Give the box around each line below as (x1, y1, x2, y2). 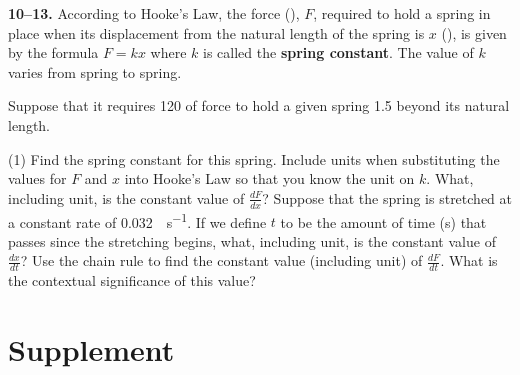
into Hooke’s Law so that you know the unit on (124, 168, 415, 189)
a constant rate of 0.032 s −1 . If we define (8, 208, 267, 232)
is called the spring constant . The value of (203, 42, 474, 63)
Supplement (8, 329, 175, 370)
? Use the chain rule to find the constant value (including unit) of (20, 250, 423, 271)
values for (8, 168, 67, 189)
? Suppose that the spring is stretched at (262, 187, 513, 208)
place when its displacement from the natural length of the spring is (8, 22, 425, 43)
